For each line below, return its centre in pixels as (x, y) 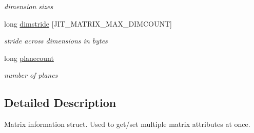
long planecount (29, 58)
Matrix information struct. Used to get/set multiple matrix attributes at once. (127, 124)
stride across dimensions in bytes (56, 41)
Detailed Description (60, 103)
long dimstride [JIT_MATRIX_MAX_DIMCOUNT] (88, 23)
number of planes (31, 75)
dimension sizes (29, 6)
